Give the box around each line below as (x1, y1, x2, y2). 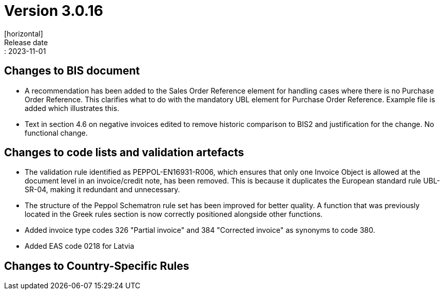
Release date (4, 38, 48, 47)
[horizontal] (4, 29, 43, 38)
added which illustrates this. (25, 103, 120, 113)
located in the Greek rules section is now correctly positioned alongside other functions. (25, 210, 323, 219)
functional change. (25, 128, 88, 137)
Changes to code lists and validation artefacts (4, 146, 244, 159)
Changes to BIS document (4, 64, 140, 78)
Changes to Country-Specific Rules (4, 259, 189, 272)
